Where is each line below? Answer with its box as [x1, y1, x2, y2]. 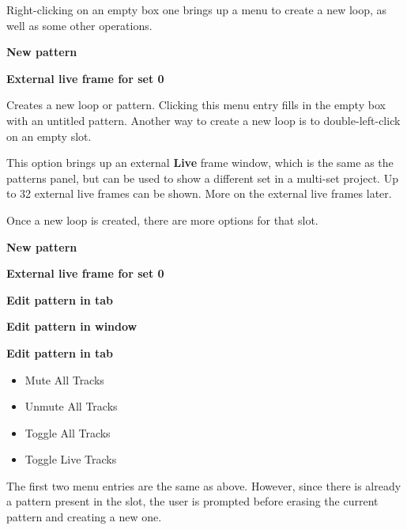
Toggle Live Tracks [24, 451, 117, 468]
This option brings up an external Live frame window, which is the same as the [6, 154, 394, 171]
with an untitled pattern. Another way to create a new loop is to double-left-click [6, 112, 401, 128]
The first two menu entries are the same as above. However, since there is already [6, 477, 401, 494]
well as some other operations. [6, 17, 153, 33]
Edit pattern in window [6, 318, 138, 335]
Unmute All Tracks [24, 398, 118, 415]
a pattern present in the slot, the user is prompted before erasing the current [6, 493, 379, 509]
